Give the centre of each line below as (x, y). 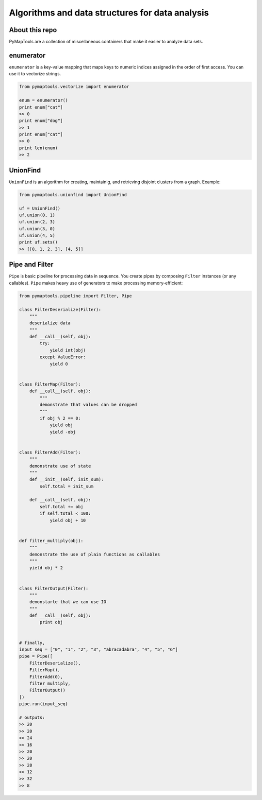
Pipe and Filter (31, 265)
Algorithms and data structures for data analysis (109, 13)
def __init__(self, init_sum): (66, 479)
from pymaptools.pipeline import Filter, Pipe (75, 296)
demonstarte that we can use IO (68, 602)
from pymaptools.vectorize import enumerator (74, 87)
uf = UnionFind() (40, 208)
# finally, (32, 643)
